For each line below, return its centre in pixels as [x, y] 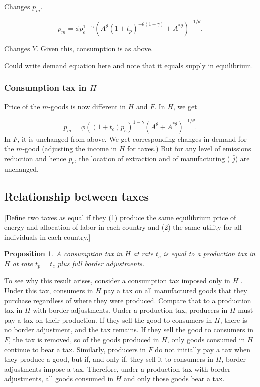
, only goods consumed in [206, 339]
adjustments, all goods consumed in [59, 379]
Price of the [22, 106]
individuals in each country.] [47, 236]
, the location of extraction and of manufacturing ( [152, 158]
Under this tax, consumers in [49, 290]
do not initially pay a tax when [203, 349]
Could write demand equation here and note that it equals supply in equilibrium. [129, 65]
